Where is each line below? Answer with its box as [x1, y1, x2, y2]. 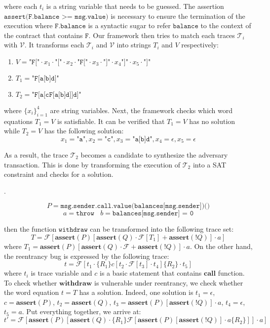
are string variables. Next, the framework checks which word [50, 105, 233, 115]
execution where [4, 20, 53, 31]
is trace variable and [31, 268, 92, 278]
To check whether [4, 277, 57, 287]
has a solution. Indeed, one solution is [79, 287, 193, 297]
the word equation [4, 287, 59, 297]
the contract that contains [4, 30, 83, 40]
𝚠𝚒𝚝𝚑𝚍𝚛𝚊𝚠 [58, 226, 88, 234]
